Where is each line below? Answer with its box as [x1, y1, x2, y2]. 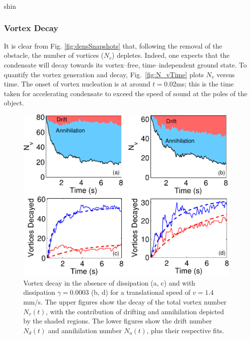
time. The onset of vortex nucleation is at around [4, 79, 151, 89]
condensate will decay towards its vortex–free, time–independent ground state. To [4, 60, 247, 69]
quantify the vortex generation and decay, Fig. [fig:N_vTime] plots [4, 69, 204, 79]
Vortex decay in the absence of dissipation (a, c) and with [23, 277, 196, 288]
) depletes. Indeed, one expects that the [112, 50, 230, 60]
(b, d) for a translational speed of [91, 287, 191, 297]
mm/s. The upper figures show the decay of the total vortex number [23, 296, 227, 306]
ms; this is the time [176, 79, 234, 89]
